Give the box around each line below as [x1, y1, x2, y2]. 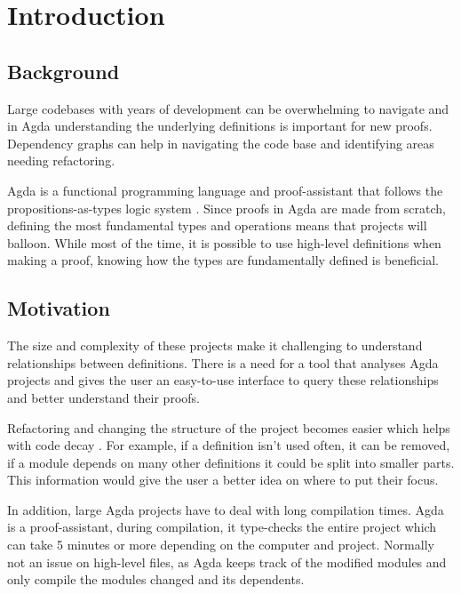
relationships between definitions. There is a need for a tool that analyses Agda [7, 353, 439, 372]
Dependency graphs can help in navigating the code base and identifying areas [7, 133, 434, 152]
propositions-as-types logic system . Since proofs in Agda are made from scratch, [7, 198, 446, 217]
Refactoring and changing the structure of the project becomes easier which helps [7, 418, 450, 437]
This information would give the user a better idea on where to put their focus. [7, 470, 439, 489]
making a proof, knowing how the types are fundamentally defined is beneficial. [7, 251, 439, 269]
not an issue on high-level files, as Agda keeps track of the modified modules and [7, 552, 447, 571]
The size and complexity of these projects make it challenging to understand [7, 336, 423, 355]
